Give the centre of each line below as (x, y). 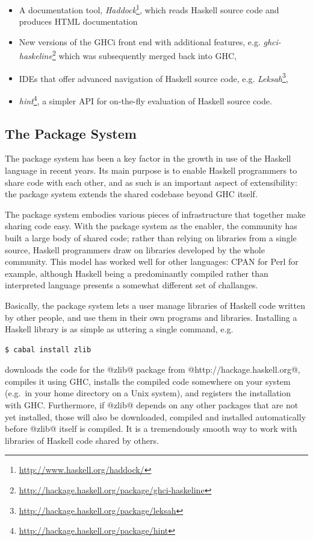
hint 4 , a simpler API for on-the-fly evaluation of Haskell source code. (145, 100)
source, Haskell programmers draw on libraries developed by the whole (135, 249)
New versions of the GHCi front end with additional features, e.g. (140, 41)
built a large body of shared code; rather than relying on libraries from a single (151, 237)
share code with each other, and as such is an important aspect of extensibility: (151, 182)
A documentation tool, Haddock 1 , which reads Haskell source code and (149, 9)
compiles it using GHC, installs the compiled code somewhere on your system (148, 381)
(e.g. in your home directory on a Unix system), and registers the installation (148, 393)
